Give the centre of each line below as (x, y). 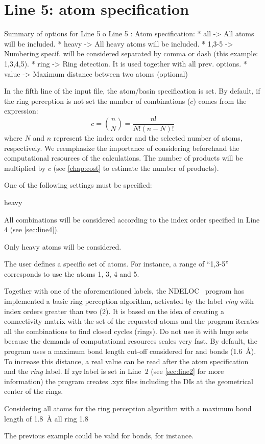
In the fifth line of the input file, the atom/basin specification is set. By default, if (132, 91)
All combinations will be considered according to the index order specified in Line (132, 219)
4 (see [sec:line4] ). (32, 229)
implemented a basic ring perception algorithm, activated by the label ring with (129, 301)
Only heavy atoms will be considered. (63, 246)
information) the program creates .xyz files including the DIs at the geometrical (129, 381)
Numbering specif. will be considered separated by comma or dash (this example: (131, 53)
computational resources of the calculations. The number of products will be (124, 158)
